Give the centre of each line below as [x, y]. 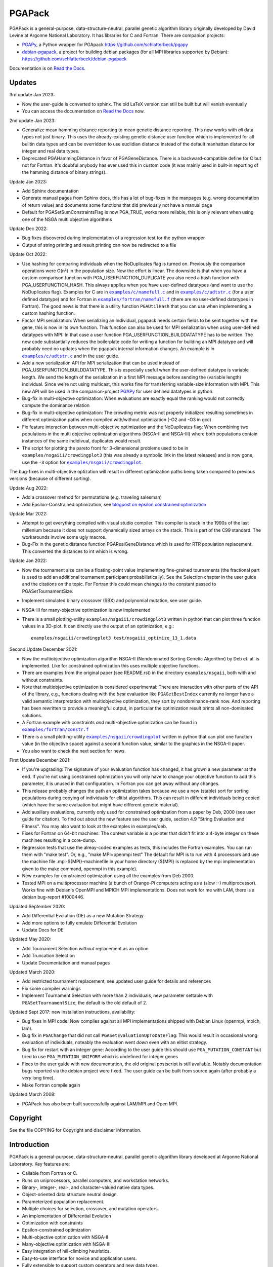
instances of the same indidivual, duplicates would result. [82, 441]
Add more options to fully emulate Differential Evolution [80, 923]
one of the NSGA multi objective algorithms [67, 219]
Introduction [29, 1145]
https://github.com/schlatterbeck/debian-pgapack [74, 59]
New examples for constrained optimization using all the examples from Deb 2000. [108, 876]
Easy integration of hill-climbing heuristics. [66, 1251]
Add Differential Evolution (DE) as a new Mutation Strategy [83, 916]
